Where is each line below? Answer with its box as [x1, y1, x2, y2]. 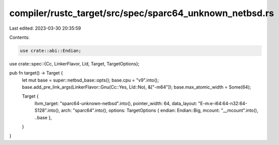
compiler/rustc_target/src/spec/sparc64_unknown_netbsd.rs [9, 8, 274, 19]
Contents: [9, 34, 30, 40]
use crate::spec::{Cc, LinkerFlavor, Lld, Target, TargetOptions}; [9, 60, 140, 66]
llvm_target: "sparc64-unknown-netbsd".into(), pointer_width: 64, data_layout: [34, 100, 197, 106]
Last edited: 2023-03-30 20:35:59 [9, 25, 81, 31]
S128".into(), [34, 107, 61, 113]
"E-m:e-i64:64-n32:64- [198, 100, 247, 106]
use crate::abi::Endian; [20, 48, 82, 53]
